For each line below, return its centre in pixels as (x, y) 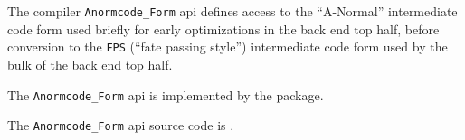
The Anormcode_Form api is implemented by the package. (166, 94)
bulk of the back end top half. (90, 64)
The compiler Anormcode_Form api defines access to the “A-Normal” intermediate (232, 11)
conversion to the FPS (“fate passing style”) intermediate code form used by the (228, 47)
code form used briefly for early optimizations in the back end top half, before (223, 28)
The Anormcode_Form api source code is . (121, 125)
